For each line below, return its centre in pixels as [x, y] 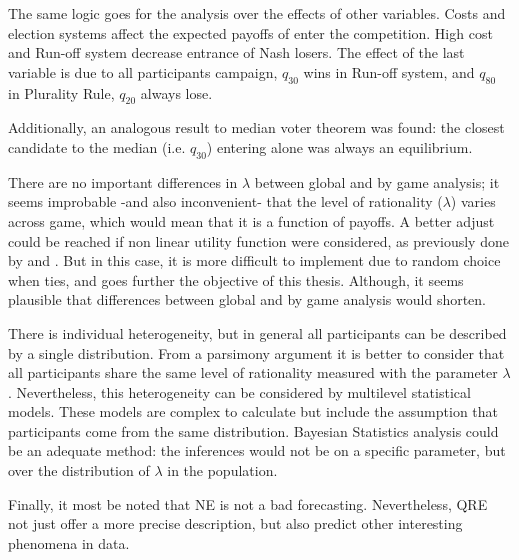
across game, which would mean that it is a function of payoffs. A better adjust [251, 220]
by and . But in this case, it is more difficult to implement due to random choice [254, 260]
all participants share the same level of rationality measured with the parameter [253, 372]
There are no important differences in [123, 181]
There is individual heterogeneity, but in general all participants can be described [257, 332]
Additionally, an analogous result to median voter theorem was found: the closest [256, 127]
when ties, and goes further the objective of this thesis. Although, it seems [236, 279]
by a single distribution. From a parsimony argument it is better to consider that [256, 352]
